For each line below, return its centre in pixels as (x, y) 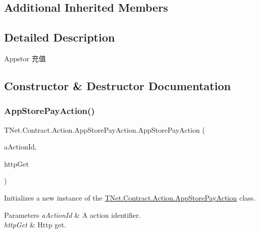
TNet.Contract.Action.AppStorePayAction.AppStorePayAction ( (105, 129)
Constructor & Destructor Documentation (118, 85)
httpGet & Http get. (35, 225)
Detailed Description (60, 37)
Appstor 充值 (25, 58)
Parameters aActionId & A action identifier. (73, 215)
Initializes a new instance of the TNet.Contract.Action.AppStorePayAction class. (130, 197)
